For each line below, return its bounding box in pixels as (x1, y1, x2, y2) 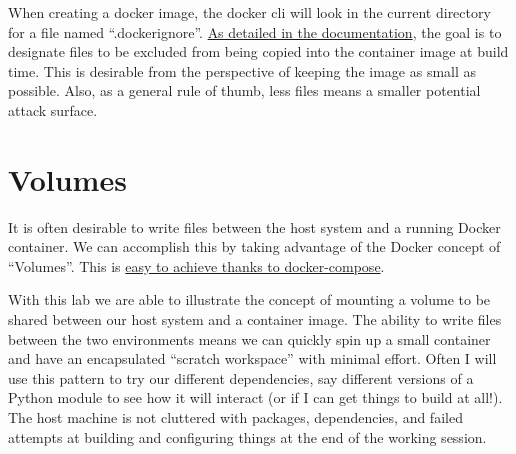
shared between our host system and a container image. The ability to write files (8, 309, 502, 330)
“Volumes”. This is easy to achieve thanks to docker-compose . (8, 255, 385, 276)
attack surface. (8, 99, 98, 120)
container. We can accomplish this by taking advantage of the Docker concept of (8, 236, 501, 257)
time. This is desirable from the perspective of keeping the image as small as (8, 60, 477, 81)
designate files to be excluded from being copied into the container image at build (8, 41, 509, 62)
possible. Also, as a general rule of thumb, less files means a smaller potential (8, 80, 481, 101)
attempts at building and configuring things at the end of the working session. (8, 426, 487, 447)
